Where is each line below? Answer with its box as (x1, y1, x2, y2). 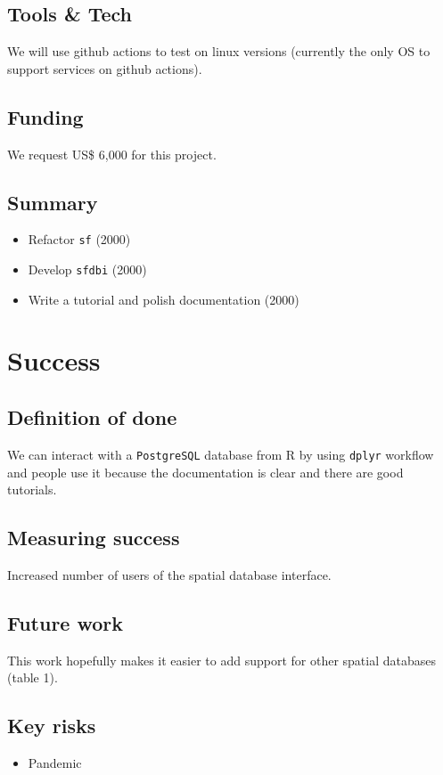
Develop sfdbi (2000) (28, 260, 147, 279)
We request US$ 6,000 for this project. (7, 144, 217, 163)
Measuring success (7, 524, 180, 551)
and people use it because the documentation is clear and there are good (7, 462, 404, 481)
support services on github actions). (7, 59, 202, 77)
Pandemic (28, 754, 82, 772)
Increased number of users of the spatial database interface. (7, 565, 332, 583)
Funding (7, 102, 84, 130)
